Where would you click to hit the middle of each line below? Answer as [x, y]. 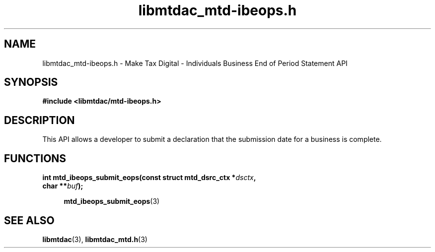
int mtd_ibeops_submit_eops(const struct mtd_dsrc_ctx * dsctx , [149, 178]
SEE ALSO [29, 220]
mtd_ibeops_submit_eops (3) [112, 201]
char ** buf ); [63, 186]
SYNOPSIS [31, 82]
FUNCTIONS [35, 158]
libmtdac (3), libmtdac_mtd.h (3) [95, 239]
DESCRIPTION [39, 120]
